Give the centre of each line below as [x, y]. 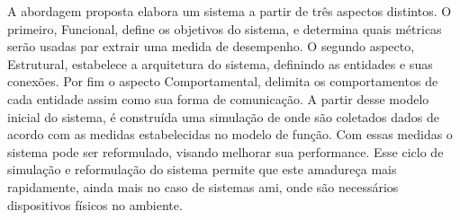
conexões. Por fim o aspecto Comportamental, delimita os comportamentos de [223, 81]
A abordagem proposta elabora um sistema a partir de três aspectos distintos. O [230, 11]
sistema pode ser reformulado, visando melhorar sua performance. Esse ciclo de [225, 151]
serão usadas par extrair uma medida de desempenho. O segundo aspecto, [211, 46]
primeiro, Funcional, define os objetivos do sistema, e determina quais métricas [225, 28]
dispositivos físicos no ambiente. [95, 204]
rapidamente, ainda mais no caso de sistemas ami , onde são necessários [203, 186]
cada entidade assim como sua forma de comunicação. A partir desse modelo [218, 98]
